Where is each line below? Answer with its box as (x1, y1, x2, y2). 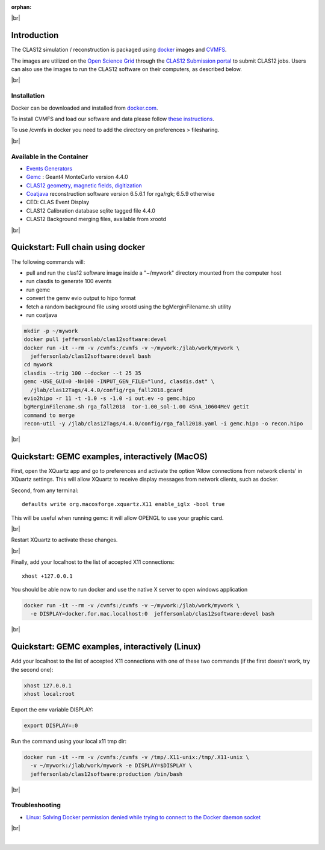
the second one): (11, 666, 54, 673)
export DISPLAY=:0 (23, 722, 78, 729)
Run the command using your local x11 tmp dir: (11, 737, 127, 745)
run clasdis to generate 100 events (26, 278, 112, 285)
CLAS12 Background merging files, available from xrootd (26, 216, 167, 223)
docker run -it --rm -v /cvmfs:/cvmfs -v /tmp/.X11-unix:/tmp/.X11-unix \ (23, 754, 250, 760)
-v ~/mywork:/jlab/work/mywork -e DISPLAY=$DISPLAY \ (30, 762, 193, 769)
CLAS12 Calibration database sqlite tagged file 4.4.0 (26, 207, 156, 214)
